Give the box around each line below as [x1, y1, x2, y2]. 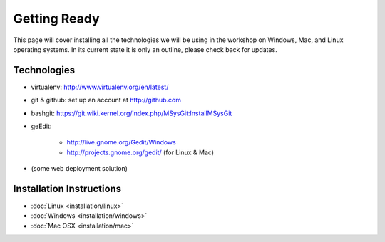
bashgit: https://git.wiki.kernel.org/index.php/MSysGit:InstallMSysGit [31, 109, 232, 117]
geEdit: [31, 122, 52, 131]
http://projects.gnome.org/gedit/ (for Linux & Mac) [66, 148, 214, 157]
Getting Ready [13, 11, 100, 26]
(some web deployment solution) [31, 164, 128, 173]
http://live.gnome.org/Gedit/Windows [66, 138, 176, 147]
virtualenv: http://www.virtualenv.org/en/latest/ [31, 83, 169, 91]
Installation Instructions [13, 183, 122, 195]
